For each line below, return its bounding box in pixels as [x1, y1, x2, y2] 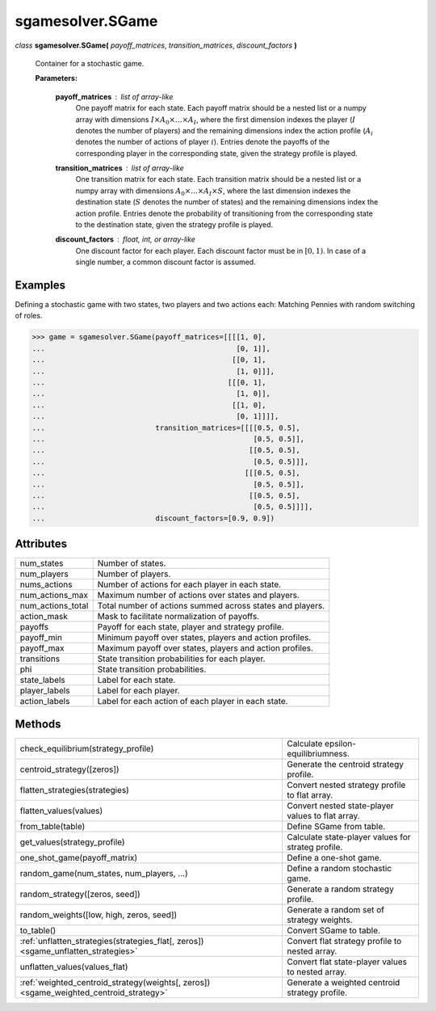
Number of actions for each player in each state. [97, 579, 282, 590]
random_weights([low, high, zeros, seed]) [19, 909, 178, 920]
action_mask [19, 611, 69, 622]
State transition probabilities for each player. [97, 653, 266, 664]
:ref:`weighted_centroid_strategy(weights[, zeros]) [19, 976, 211, 988]
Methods [15, 717, 61, 731]
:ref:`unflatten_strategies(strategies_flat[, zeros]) [19, 935, 204, 946]
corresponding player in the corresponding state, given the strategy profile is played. [75, 148, 358, 158]
